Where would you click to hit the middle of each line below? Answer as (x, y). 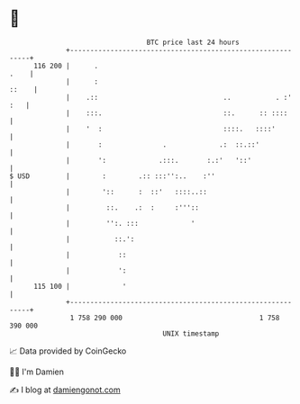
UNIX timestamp (191, 333)
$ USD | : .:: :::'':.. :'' (113, 176)
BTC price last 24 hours (193, 42)
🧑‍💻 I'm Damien (37, 372)
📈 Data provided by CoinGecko (68, 351)
